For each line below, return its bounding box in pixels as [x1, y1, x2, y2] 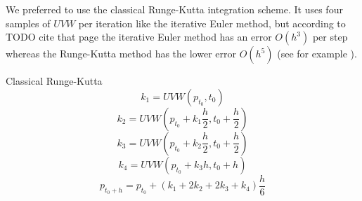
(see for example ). [277, 46, 357, 61]
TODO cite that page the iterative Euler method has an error [6, 29, 272, 44]
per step [312, 29, 348, 44]
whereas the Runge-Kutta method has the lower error [6, 46, 236, 61]
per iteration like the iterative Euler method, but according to [78, 15, 346, 30]
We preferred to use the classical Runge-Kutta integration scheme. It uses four [6, 2, 343, 16]
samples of [6, 15, 51, 30]
